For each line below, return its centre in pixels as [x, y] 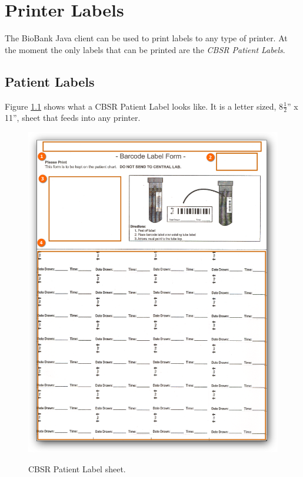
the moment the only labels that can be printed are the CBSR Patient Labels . [145, 49]
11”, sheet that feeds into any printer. [73, 118]
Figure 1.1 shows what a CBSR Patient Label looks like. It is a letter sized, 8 [144, 106]
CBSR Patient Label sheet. [77, 468]
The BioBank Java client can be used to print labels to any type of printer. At [146, 38]
